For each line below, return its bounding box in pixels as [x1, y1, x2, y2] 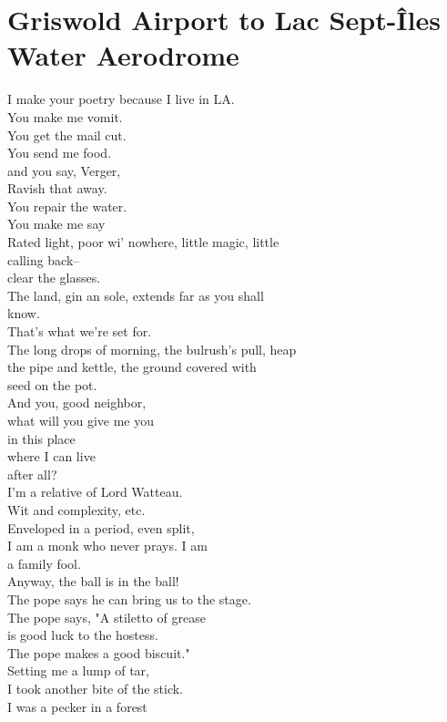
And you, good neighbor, [7, 393, 147, 412]
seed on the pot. [7, 375, 97, 394]
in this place [7, 428, 76, 448]
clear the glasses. [7, 268, 101, 287]
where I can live [7, 447, 96, 466]
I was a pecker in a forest [7, 696, 147, 716]
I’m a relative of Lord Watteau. [7, 482, 183, 501]
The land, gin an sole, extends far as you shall [7, 285, 264, 304]
